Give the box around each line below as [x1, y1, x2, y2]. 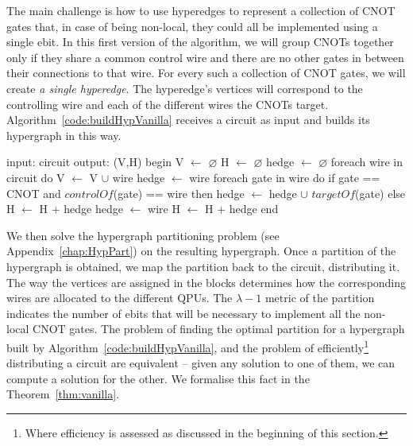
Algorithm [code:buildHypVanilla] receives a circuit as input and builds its [6, 111, 370, 128]
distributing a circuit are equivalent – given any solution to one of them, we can [6, 355, 396, 371]
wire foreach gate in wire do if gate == [189, 169, 380, 185]
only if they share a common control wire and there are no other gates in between [6, 48, 404, 65]
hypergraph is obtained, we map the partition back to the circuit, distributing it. [6, 258, 400, 274]
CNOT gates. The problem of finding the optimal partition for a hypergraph [33, 320, 405, 337]
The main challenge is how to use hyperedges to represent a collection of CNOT [6, 2, 396, 18]
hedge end [229, 200, 279, 217]
